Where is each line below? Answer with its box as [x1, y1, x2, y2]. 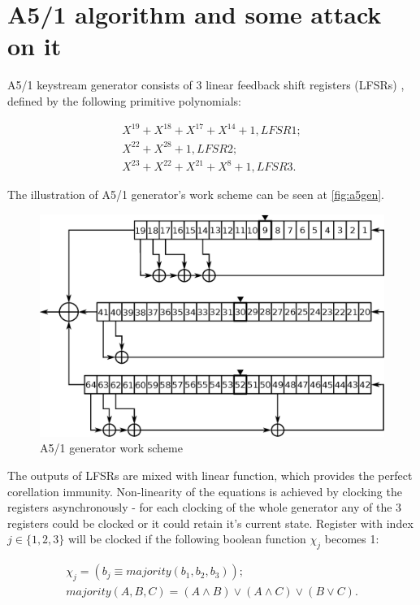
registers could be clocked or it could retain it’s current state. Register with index [7, 514, 414, 531]
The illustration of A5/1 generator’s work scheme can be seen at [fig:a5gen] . [7, 186, 385, 203]
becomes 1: [324, 530, 379, 547]
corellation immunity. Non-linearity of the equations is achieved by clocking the [7, 482, 402, 499]
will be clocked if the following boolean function [68, 530, 306, 547]
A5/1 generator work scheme [40, 439, 183, 456]
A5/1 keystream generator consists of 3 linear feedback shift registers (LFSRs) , [7, 76, 405, 93]
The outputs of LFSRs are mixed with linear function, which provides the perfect [7, 466, 413, 483]
